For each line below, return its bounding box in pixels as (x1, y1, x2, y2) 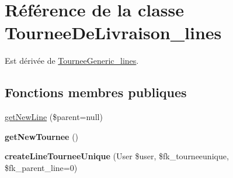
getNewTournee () (5, 130, 79, 142)
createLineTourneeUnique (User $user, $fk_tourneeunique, (5, 150, 229, 162)
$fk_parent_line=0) (5, 161, 78, 173)
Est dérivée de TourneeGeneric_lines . (5, 54, 139, 67)
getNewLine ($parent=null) (5, 111, 103, 123)
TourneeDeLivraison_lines (5, 20, 222, 44)
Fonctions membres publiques (5, 83, 187, 101)
